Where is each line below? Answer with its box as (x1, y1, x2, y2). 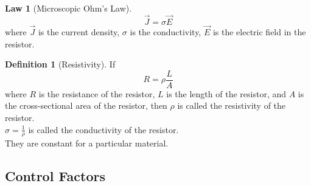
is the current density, (38, 26, 120, 38)
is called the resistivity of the (177, 99, 286, 112)
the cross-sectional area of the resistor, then (5, 99, 167, 112)
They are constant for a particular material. (5, 137, 169, 150)
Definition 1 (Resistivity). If (5, 58, 116, 71)
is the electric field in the (212, 26, 306, 38)
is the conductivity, (130, 26, 201, 38)
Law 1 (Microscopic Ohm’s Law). (5, 2, 132, 14)
